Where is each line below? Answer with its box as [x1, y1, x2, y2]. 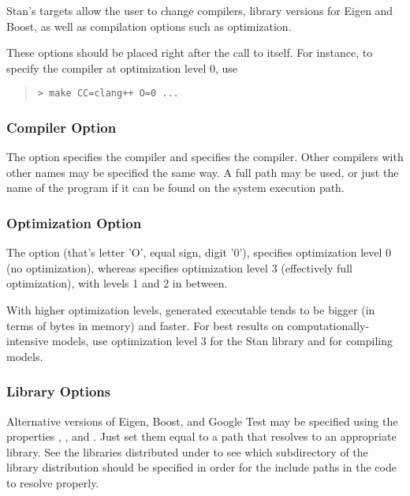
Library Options [6, 381, 111, 401]
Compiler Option [6, 117, 117, 137]
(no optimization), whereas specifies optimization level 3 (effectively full [6, 259, 352, 276]
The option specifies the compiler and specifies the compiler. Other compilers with [6, 148, 404, 165]
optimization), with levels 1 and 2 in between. [6, 275, 228, 291]
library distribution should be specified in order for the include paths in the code [6, 459, 397, 475]
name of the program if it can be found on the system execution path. [6, 179, 345, 196]
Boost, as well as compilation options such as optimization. [6, 17, 292, 34]
